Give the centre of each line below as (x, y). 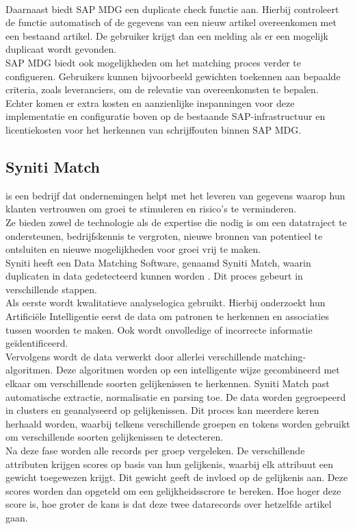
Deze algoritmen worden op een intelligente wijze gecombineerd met (198, 370)
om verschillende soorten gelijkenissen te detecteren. (115, 437)
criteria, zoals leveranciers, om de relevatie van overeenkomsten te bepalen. (162, 89)
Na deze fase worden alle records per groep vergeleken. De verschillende (155, 451)
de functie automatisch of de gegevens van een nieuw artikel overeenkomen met (171, 22)
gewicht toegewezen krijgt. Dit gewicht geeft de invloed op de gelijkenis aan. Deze (177, 477)
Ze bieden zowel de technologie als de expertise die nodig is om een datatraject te (176, 222)
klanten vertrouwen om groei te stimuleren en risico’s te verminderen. (151, 209)
